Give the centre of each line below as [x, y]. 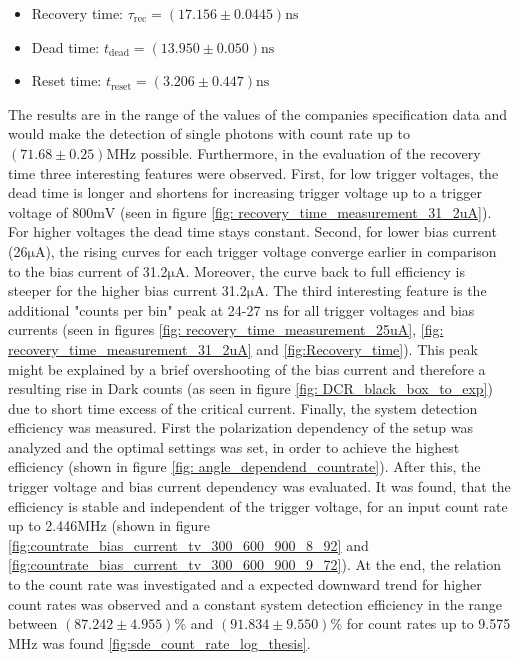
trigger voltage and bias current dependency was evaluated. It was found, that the [259, 486]
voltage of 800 [51, 211]
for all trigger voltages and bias [379, 309]
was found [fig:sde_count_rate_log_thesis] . [176, 642]
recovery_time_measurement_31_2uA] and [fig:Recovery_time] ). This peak [243, 348]
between [33, 623]
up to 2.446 [43, 525]
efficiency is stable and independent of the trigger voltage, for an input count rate [258, 505]
